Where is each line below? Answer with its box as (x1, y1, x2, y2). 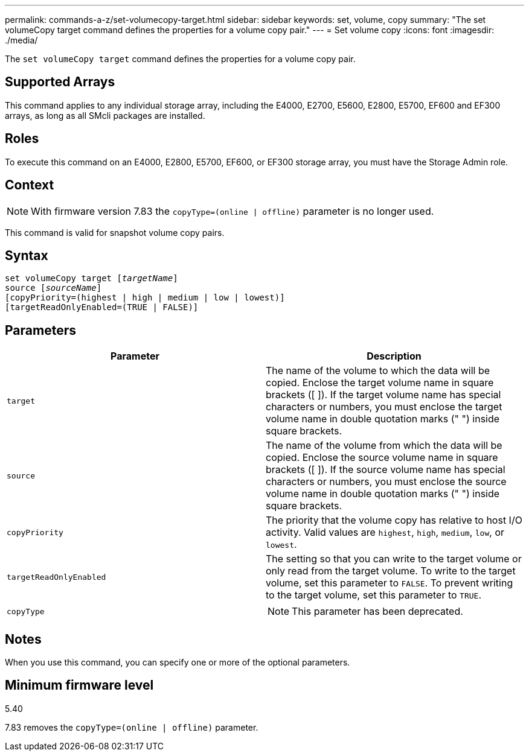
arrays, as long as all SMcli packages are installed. (5, 110, 205, 121)
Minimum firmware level (5, 678, 154, 693)
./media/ (5, 35, 38, 45)
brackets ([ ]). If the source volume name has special (266, 463, 505, 476)
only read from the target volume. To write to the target (266, 565, 516, 577)
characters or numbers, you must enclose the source (266, 475, 507, 488)
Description (367, 350, 422, 363)
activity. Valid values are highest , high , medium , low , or (266, 526, 505, 539)
